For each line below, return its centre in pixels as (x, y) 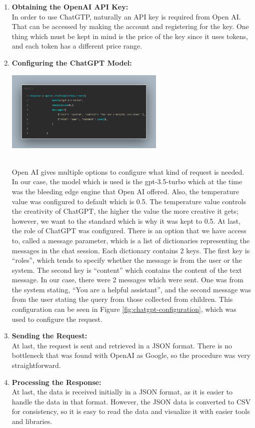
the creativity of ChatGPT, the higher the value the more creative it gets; (125, 211)
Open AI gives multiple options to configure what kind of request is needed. (128, 171)
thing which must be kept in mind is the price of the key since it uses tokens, (130, 36)
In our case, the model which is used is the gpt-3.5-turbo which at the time (127, 181)
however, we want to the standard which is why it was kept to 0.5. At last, (126, 221)
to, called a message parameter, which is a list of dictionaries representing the (131, 240)
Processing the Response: (56, 382)
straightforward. (36, 365)
